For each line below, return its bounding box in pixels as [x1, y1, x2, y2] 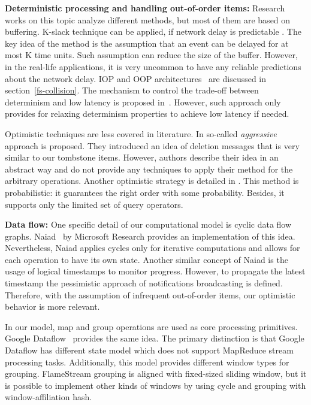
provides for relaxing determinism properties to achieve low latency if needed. [5, 107, 289, 120]
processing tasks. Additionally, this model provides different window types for [5, 355, 289, 368]
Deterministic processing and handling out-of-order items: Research [5, 2, 285, 14]
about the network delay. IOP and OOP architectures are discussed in [5, 72, 267, 84]
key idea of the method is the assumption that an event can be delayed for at [5, 37, 289, 49]
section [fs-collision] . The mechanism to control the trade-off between [5, 84, 259, 96]
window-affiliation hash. [5, 391, 92, 403]
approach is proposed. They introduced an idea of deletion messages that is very [5, 139, 300, 152]
